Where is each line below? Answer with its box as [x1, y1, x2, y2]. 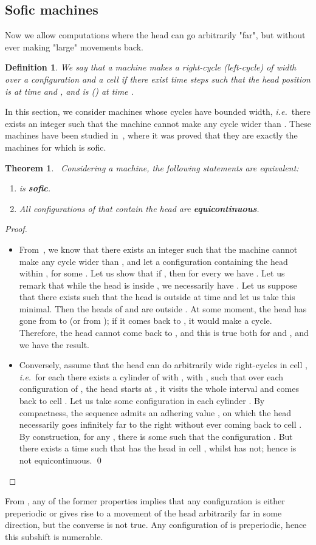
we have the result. [19, 338, 90, 351]
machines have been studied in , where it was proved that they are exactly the [5, 129, 298, 142]
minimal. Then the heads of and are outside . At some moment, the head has [19, 302, 307, 315]
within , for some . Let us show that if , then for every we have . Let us [19, 267, 285, 279]
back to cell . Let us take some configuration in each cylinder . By [19, 394, 265, 407]
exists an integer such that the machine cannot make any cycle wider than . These [5, 117, 311, 129]
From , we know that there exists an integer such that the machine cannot [19, 242, 298, 255]
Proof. [5, 222, 27, 235]
